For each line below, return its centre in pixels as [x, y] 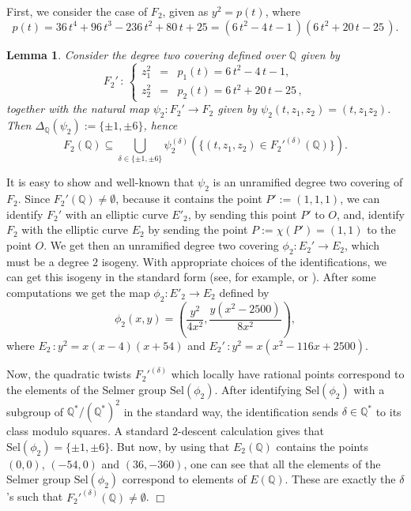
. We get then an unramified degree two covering [161, 245]
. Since [34, 199]
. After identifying [258, 389]
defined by [244, 293]
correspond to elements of [184, 479]
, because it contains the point [189, 199]
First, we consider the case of [77, 11]
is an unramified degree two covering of [308, 182]
